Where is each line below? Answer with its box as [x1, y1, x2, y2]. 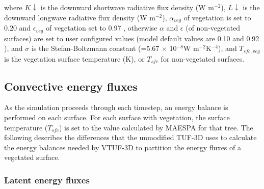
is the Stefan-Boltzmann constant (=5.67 [31, 43, 160, 53]
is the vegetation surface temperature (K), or [4, 53, 145, 64]
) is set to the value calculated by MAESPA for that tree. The [59, 122, 253, 132]
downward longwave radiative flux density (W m [4, 12, 155, 22]
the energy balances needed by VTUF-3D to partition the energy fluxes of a [4, 142, 241, 152]
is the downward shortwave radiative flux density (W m [40, 2, 214, 12]
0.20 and [4, 22, 31, 33]
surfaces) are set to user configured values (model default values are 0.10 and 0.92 [4, 33, 259, 43]
